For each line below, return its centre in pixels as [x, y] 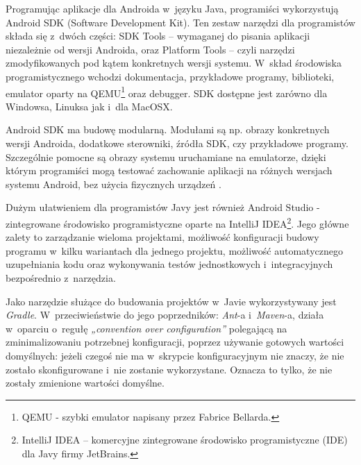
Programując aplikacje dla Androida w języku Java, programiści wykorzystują [172, 8]
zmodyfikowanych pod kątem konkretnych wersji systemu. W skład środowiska [174, 63]
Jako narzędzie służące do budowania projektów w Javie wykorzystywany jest [171, 301]
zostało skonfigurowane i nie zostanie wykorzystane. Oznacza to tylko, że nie [169, 369]
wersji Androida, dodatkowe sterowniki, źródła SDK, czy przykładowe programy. [177, 143]
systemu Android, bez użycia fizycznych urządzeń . [114, 184]
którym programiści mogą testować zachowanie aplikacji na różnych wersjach [169, 170]
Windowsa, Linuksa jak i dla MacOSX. [89, 106]
